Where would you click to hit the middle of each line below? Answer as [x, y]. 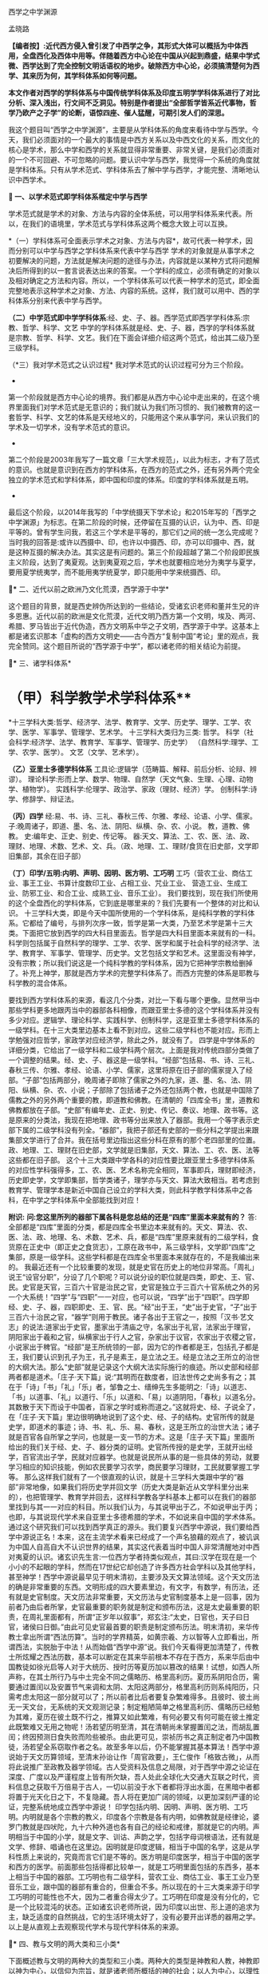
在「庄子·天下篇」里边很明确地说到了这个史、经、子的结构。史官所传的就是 [132, 1417]
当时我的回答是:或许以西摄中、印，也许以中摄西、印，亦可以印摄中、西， [128, 542]
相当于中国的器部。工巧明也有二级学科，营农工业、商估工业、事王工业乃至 [137, 1876]
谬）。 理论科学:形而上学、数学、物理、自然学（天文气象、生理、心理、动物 [131, 779]
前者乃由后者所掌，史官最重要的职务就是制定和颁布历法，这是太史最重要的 [130, 1607]
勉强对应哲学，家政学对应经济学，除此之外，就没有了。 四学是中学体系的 [135, 1040]
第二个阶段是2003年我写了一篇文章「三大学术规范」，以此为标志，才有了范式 [134, 460]
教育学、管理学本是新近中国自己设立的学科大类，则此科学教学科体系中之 [127, 1189]
